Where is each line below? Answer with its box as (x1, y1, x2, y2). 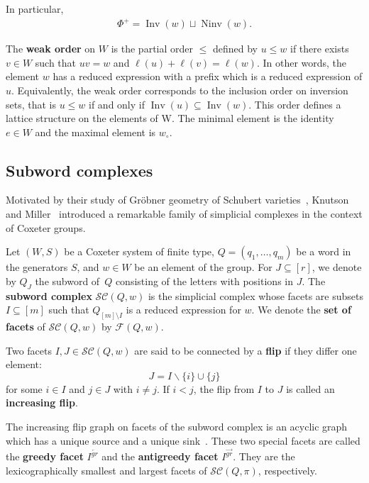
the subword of (35, 273, 100, 288)
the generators (6, 260, 68, 274)
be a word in (296, 244, 351, 259)
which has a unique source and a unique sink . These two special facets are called (6, 433, 360, 448)
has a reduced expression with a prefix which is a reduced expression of (53, 69, 363, 84)
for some (6, 381, 43, 396)
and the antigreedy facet (101, 449, 219, 464)
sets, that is (6, 96, 56, 111)
